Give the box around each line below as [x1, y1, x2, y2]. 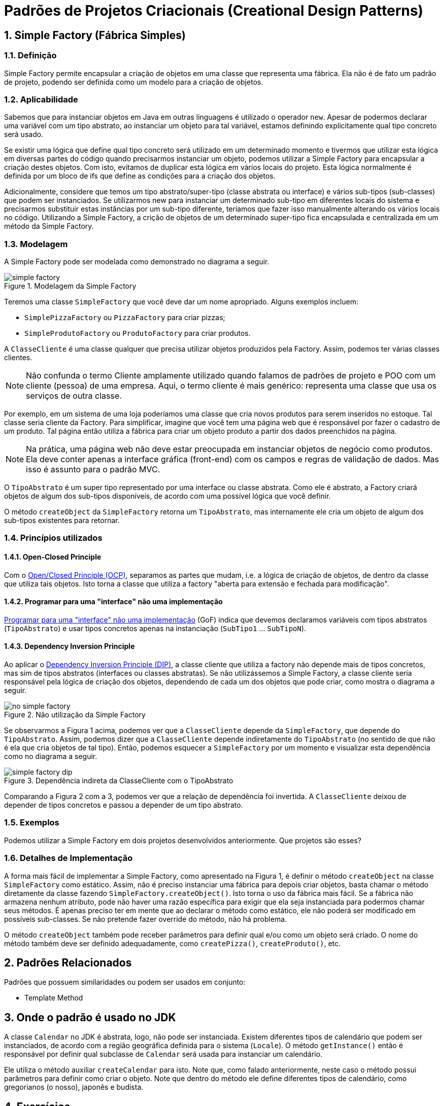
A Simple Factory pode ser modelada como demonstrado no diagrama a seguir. [4, 257, 269, 266]
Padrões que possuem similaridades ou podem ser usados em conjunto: [4, 978, 246, 987]
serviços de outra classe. [26, 391, 122, 401]
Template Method [24, 993, 83, 1003]
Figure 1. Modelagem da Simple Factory [4, 282, 136, 291]
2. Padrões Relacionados [4, 956, 132, 969]
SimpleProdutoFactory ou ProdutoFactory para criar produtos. [24, 329, 251, 338]
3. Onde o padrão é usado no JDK [4, 1011, 176, 1024]
